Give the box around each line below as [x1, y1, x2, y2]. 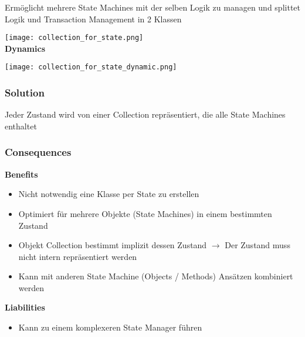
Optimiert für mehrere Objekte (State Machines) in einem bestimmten [18, 207, 272, 219]
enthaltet [5, 119, 37, 132]
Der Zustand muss [225, 239, 290, 251]
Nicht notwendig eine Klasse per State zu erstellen [18, 188, 199, 200]
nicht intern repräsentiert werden [18, 250, 137, 262]
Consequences [5, 145, 72, 159]
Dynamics [5, 42, 46, 54]
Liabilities [5, 301, 45, 313]
